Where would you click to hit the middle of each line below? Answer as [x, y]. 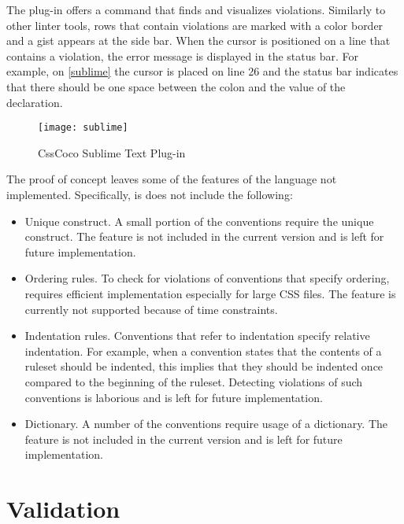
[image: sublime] [83, 128]
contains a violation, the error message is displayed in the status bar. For [182, 55]
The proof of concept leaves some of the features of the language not [172, 179]
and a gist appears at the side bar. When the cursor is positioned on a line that [198, 41]
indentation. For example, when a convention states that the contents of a [203, 351]
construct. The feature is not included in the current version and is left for [204, 236]
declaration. [35, 102]
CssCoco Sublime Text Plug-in [112, 152]
